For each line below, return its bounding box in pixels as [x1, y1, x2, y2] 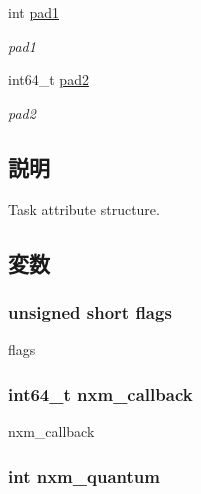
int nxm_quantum [8, 463, 160, 488]
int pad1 [8, 2, 59, 22]
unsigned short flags [8, 299, 172, 324]
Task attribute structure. [8, 198, 160, 219]
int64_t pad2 [8, 69, 89, 90]
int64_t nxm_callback [8, 381, 193, 406]
